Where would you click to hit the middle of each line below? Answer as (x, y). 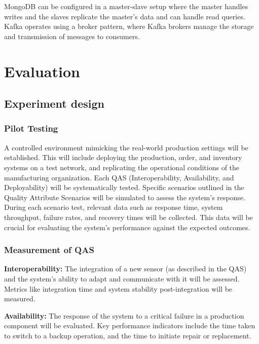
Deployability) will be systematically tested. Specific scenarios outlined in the (124, 187)
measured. (20, 299)
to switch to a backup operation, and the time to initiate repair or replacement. (128, 335)
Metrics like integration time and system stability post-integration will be (118, 288)
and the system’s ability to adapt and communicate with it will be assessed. (122, 278)
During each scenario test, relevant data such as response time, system (114, 207)
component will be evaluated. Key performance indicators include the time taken (130, 325)
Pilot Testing (31, 128)
